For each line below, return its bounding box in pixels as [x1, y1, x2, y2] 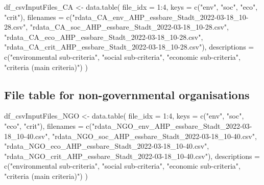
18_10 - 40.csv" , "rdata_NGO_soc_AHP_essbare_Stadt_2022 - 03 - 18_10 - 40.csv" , [4, 130, 257, 141]
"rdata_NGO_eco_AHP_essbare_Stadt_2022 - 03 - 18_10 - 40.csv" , [4, 141, 209, 151]
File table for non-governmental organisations [4, 86, 250, 102]
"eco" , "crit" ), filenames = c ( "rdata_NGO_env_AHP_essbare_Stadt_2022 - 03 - [4, 120, 252, 131]
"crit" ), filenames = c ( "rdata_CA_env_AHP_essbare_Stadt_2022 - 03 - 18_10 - [4, 11, 249, 22]
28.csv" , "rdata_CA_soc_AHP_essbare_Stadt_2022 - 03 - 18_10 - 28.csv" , [4, 21, 229, 32]
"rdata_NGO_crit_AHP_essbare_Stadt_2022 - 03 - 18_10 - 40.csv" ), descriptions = [4, 150, 260, 161]
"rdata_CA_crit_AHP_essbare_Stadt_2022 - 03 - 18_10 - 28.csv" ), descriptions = [4, 41, 254, 52]
